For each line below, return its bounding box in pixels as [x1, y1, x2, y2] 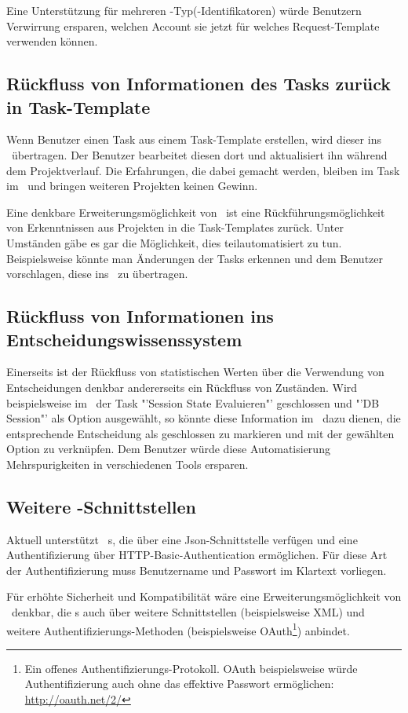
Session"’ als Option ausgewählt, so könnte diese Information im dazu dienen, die [6, 410, 401, 426]
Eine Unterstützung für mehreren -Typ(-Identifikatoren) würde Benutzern [6, 2, 362, 18]
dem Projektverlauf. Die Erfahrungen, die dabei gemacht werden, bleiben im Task [6, 162, 400, 178]
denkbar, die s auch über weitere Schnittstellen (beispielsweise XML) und [11, 604, 365, 620]
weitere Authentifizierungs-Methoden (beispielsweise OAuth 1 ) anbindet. [6, 620, 350, 638]
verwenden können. [6, 33, 98, 49]
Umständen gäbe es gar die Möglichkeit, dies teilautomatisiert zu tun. [6, 234, 342, 250]
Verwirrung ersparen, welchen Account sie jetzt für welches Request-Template [6, 17, 380, 34]
